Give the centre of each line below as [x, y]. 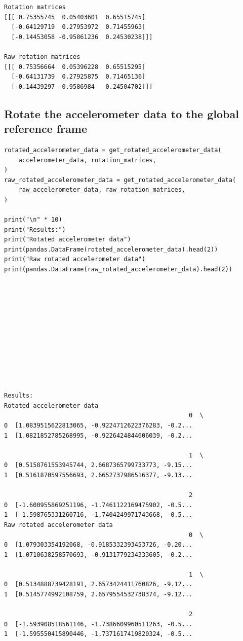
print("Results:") [35, 229]
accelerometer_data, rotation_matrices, [87, 160]
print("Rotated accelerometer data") [68, 240]
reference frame [46, 129]
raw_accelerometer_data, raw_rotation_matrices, [102, 190]
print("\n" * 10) [33, 220]
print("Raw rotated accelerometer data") [75, 259]
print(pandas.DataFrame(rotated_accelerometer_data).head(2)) [111, 249]
